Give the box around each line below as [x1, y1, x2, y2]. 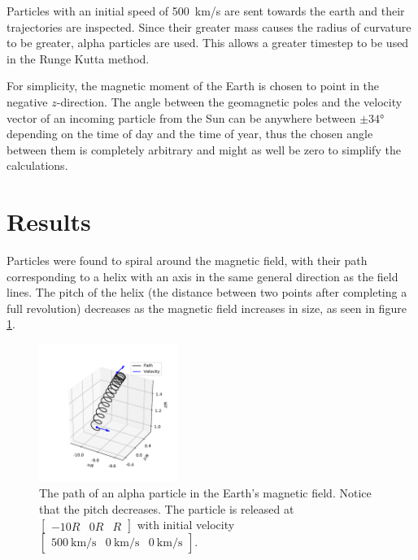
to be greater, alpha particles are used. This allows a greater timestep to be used [7, 34, 409, 51]
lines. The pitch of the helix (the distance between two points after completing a [7, 284, 407, 301]
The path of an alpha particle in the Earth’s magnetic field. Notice [39, 484, 372, 501]
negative [7, 93, 48, 110]
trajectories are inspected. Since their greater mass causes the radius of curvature [7, 18, 411, 35]
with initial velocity [137, 516, 235, 533]
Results [7, 205, 91, 238]
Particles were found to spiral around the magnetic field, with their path [7, 252, 368, 269]
